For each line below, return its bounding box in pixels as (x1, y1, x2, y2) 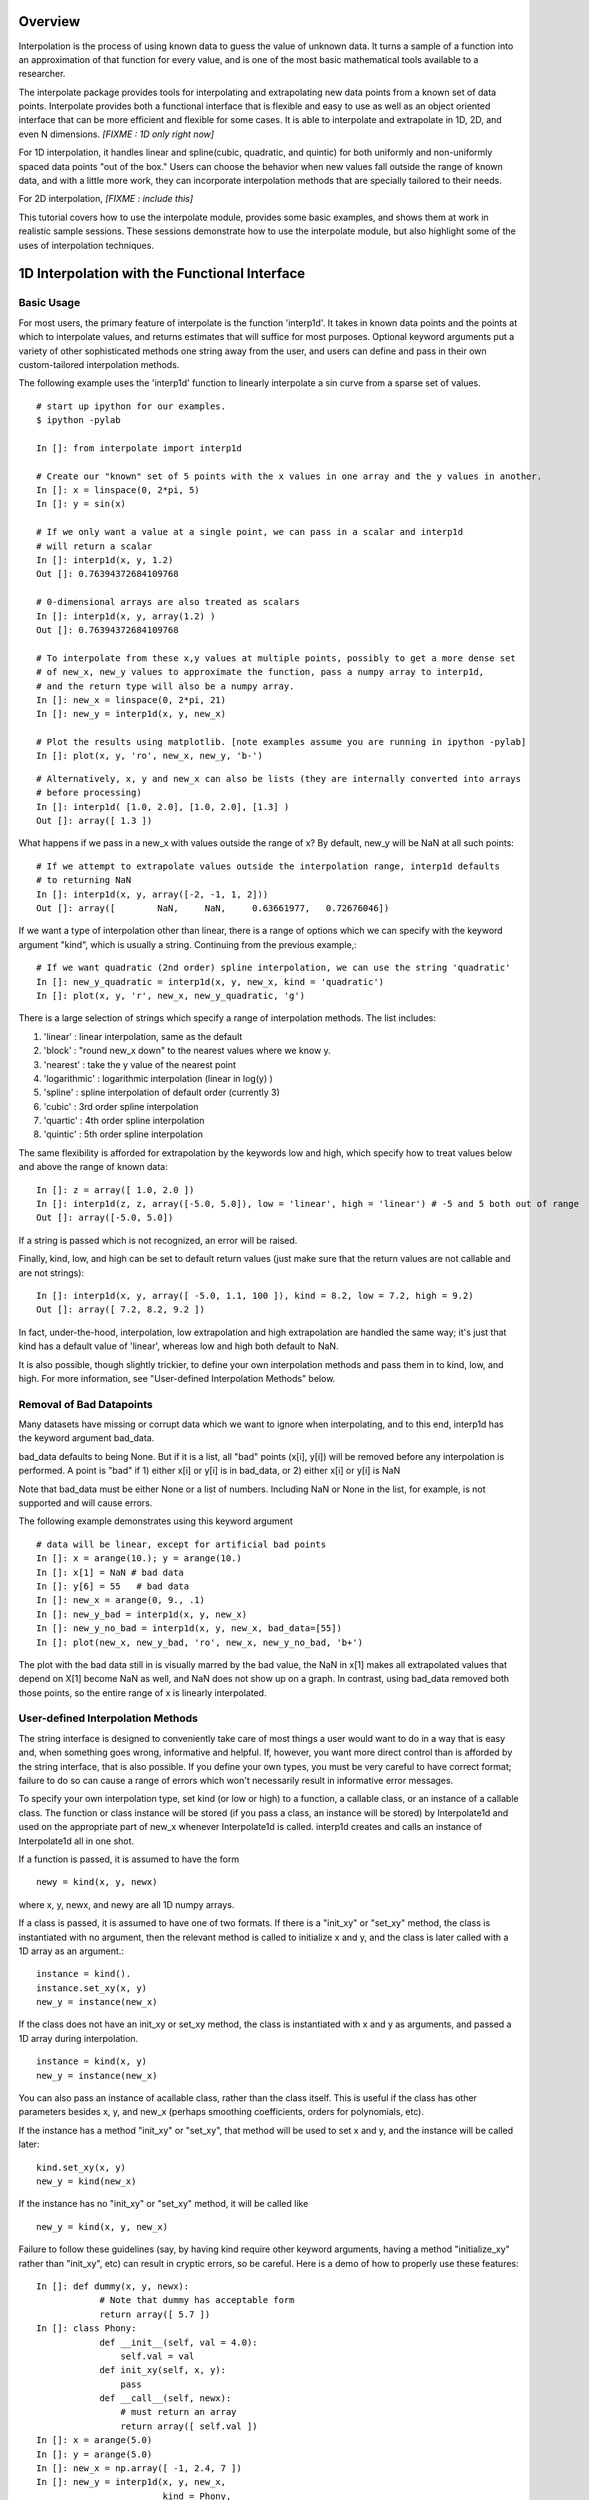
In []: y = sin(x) (36, 498, 127, 510)
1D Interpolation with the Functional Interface (18, 265, 306, 282)
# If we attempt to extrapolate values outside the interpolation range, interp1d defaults (36, 860, 500, 872)
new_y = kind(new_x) (36, 2176, 137, 2187)
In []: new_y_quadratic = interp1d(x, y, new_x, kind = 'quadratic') (36, 976, 385, 987)
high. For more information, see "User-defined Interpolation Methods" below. (18, 1372, 336, 1384)
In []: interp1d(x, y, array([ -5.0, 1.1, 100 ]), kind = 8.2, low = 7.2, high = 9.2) (36, 1290, 474, 1301)
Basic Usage (18, 296, 81, 310)
